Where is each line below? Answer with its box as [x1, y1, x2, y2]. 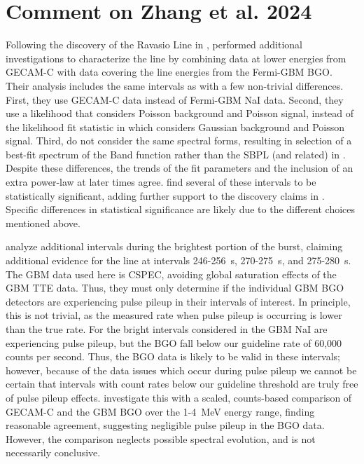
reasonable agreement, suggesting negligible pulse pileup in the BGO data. [6, 418, 325, 432]
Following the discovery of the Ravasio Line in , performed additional [6, 37, 303, 52]
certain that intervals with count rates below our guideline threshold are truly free [6, 376, 358, 391]
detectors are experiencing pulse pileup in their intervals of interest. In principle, [6, 294, 351, 308]
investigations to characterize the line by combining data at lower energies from [6, 50, 346, 65]
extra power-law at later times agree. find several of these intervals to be [6, 175, 316, 189]
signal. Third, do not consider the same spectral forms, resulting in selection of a [6, 133, 352, 148]
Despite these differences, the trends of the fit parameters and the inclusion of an [6, 161, 353, 175]
